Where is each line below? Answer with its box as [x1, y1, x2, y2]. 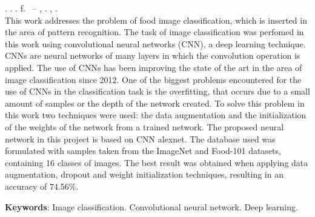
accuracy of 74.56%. [5, 179, 79, 192]
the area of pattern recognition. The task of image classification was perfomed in [5, 25, 304, 38]
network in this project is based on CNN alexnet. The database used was [5, 132, 276, 145]
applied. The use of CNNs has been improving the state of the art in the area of [5, 61, 302, 73]
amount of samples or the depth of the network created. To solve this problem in [5, 96, 305, 109]
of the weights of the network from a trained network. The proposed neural [5, 120, 284, 133]
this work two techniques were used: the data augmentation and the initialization [5, 109, 307, 121]
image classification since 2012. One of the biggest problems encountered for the [5, 73, 302, 85]
